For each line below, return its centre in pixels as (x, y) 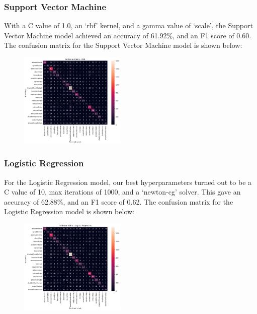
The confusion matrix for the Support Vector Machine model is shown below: (123, 45)
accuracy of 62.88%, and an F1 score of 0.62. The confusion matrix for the (119, 201)
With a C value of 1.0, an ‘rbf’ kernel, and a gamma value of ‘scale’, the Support (128, 25)
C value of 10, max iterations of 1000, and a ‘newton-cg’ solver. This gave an (122, 192)
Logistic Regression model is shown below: (69, 211)
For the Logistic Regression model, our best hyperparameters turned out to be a (128, 182)
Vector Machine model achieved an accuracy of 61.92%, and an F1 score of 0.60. (128, 35)
